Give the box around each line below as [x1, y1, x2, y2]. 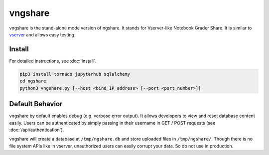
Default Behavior [9, 100, 63, 108]
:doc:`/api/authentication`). [9, 127, 64, 133]
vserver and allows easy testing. [9, 31, 76, 37]
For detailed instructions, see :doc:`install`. [9, 58, 97, 64]
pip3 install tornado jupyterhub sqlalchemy [19, 71, 131, 77]
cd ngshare [19, 78, 46, 84]
